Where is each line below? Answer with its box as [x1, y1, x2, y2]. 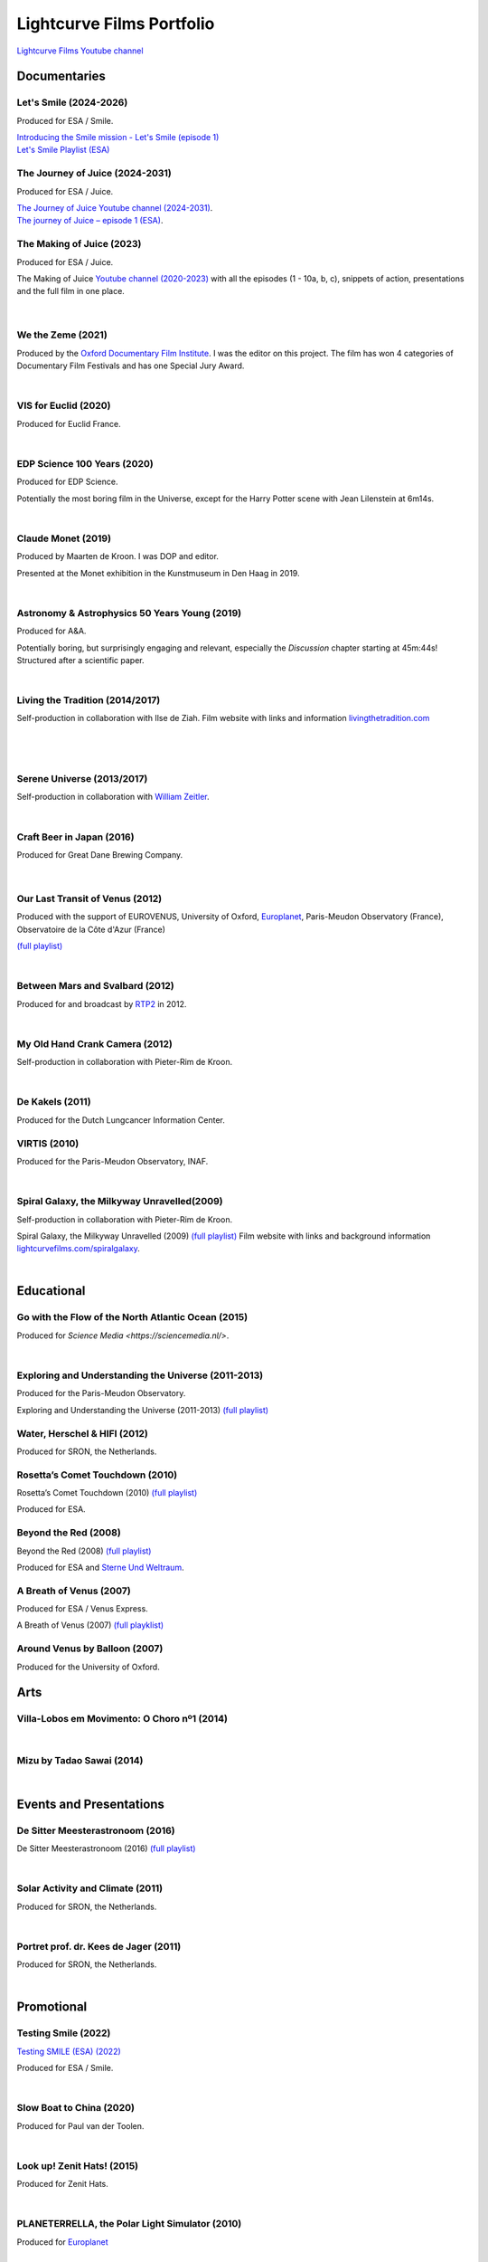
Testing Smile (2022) [16, 2027, 111, 2039]
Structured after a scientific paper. [16, 654, 145, 665]
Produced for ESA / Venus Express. [16, 1603, 148, 1614]
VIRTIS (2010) [16, 1136, 80, 1149]
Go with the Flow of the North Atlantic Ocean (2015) [16, 1311, 249, 1324]
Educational [16, 1283, 86, 1298]
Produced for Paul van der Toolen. [16, 2120, 145, 2131]
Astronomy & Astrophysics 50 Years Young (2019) [16, 606, 242, 619]
